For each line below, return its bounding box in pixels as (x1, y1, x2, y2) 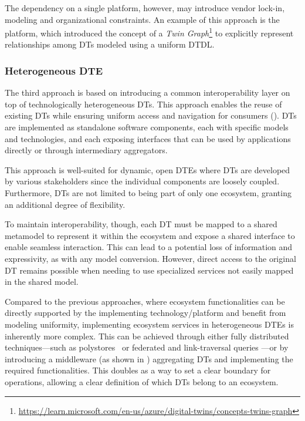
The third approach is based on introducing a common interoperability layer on (5, 86, 290, 99)
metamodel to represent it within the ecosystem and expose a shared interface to (5, 229, 295, 241)
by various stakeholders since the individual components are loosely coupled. (5, 175, 280, 187)
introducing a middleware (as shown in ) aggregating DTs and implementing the (5, 352, 293, 365)
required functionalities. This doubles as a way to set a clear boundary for (5, 364, 271, 376)
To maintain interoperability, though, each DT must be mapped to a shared (5, 218, 277, 230)
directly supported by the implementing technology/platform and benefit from (5, 307, 286, 319)
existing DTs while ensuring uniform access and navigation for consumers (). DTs (5, 109, 297, 122)
